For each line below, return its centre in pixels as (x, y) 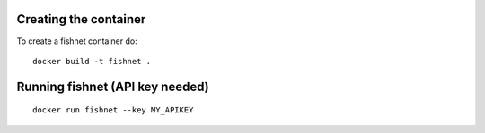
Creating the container (81, 19)
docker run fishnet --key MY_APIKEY (113, 110)
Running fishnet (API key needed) (113, 86)
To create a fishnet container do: (77, 41)
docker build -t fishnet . (92, 61)
